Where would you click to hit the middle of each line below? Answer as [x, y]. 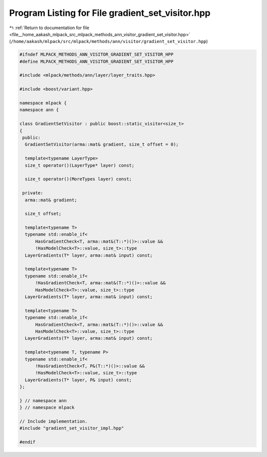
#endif [27, 442]
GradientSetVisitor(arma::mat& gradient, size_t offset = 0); [102, 144]
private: [33, 193]
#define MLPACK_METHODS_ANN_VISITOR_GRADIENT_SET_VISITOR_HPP [96, 61]
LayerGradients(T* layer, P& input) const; [78, 380]
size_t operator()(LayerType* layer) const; [80, 165]
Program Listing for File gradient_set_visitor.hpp [110, 13]
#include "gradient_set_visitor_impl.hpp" [72, 428]
